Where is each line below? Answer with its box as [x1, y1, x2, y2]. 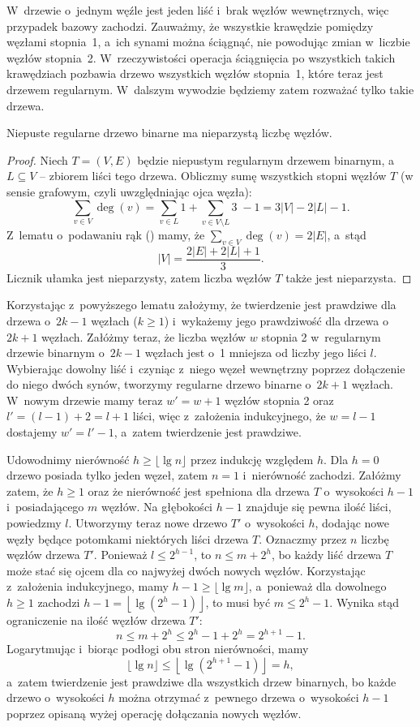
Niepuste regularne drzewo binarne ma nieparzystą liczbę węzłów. [6, 124, 332, 141]
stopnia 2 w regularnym [261, 328, 381, 345]
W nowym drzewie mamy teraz [6, 391, 163, 408]
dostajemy [6, 424, 58, 441]
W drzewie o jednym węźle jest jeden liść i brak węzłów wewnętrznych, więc [6, 2, 389, 18]
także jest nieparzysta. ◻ [285, 269, 412, 286]
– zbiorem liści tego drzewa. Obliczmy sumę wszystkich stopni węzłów [40, 167, 387, 184]
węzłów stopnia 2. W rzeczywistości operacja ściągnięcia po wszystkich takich [6, 49, 396, 66]
